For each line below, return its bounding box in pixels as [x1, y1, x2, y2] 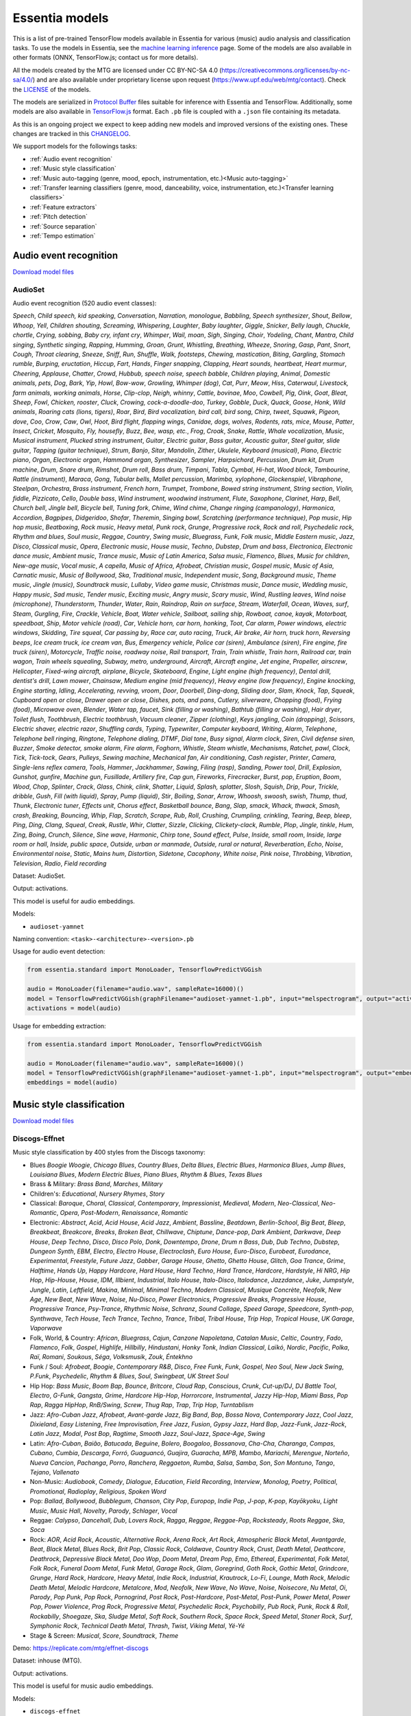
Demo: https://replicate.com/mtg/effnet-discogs [12, 1644, 149, 1652]
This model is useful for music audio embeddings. [12, 1682, 154, 1690]
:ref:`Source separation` [29, 222, 97, 230]
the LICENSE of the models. [12, 85, 91, 93]
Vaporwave [29, 1324, 63, 1332]
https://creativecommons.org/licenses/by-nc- [221, 66, 351, 74]
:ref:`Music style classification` [29, 165, 116, 173]
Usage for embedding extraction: [12, 1021, 106, 1030]
